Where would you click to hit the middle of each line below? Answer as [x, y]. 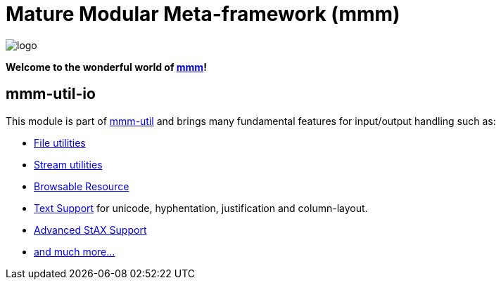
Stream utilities [68, 164]
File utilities [60, 142]
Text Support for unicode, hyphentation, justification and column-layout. [201, 208]
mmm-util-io [51, 94]
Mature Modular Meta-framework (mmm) [203, 14]
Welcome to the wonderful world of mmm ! [106, 67]
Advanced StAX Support [90, 230]
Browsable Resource [82, 186]
